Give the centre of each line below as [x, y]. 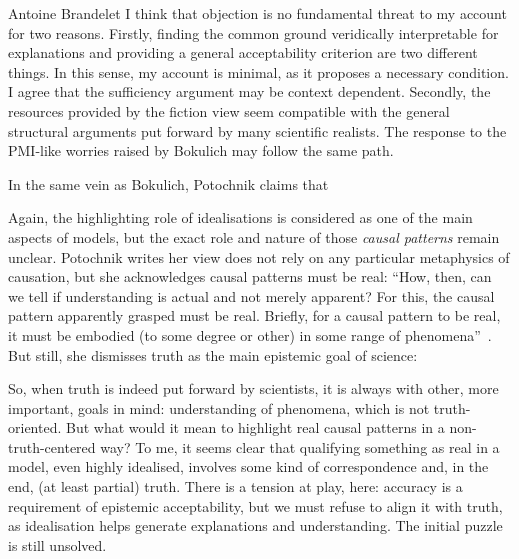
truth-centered [52, 446]
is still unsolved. [57, 544]
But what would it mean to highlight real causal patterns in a [255, 427]
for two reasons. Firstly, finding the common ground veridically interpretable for [253, 32]
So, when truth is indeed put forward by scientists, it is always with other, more [253, 388]
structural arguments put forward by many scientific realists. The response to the [257, 130]
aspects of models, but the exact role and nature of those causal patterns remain [254, 236]
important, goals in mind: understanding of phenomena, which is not [219, 407]
